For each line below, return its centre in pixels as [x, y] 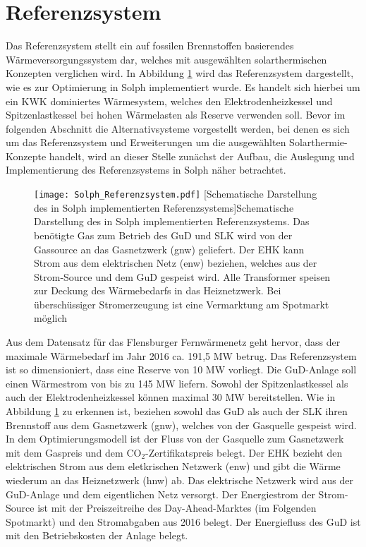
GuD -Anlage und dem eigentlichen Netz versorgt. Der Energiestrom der [160, 494]
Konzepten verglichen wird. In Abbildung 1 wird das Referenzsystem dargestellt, [180, 73]
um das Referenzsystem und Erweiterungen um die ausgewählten [146, 142]
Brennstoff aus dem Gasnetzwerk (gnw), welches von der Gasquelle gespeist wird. [181, 425]
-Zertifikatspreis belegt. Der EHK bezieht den [244, 452]
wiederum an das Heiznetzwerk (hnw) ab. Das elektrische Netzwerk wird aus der [180, 480]
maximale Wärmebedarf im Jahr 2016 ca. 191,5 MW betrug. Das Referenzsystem [181, 355]
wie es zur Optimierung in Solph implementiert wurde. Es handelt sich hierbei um [183, 86]
